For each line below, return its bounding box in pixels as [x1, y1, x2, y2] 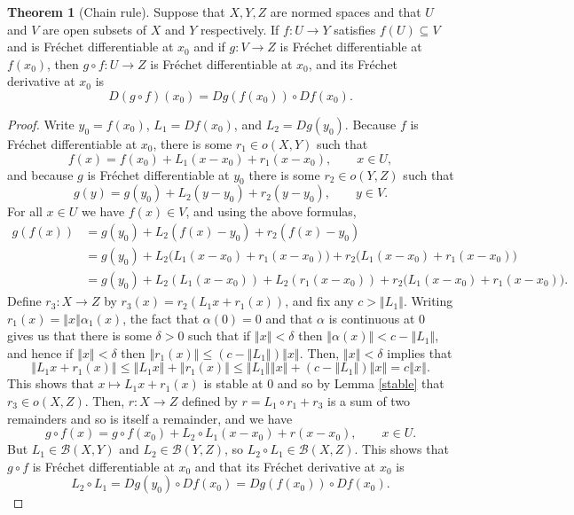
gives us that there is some [7, 326, 152, 345]
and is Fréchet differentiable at [7, 37, 174, 56]
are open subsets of [43, 20, 146, 38]
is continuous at [328, 308, 415, 327]
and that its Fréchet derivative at [194, 456, 376, 475]
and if [193, 37, 225, 56]
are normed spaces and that [270, 3, 421, 20]
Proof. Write [7, 114, 75, 133]
